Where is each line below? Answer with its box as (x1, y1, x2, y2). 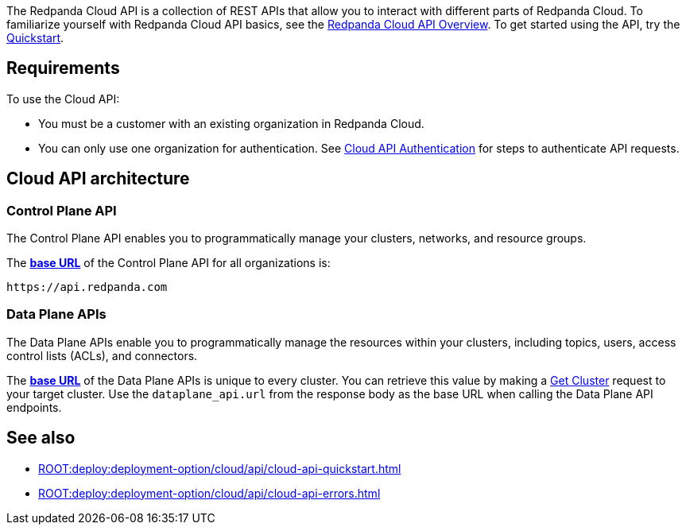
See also (6, 428, 76, 448)
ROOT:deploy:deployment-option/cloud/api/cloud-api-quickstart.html (38, 461, 401, 475)
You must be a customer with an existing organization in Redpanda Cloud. (38, 116, 424, 130)
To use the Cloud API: (6, 91, 120, 106)
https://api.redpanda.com (6, 281, 168, 294)
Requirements (6, 58, 120, 79)
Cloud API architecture (6, 169, 190, 189)
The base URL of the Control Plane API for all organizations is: (6, 256, 331, 270)
